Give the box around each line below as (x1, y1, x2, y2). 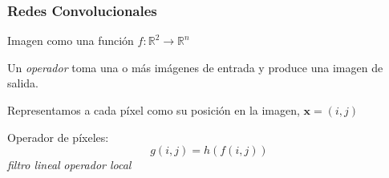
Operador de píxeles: (7, 128, 109, 145)
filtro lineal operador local (7, 156, 132, 173)
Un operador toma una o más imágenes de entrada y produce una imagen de (7, 59, 383, 75)
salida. (7, 75, 38, 91)
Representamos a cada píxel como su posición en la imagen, (7, 102, 300, 118)
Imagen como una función (7, 32, 134, 49)
